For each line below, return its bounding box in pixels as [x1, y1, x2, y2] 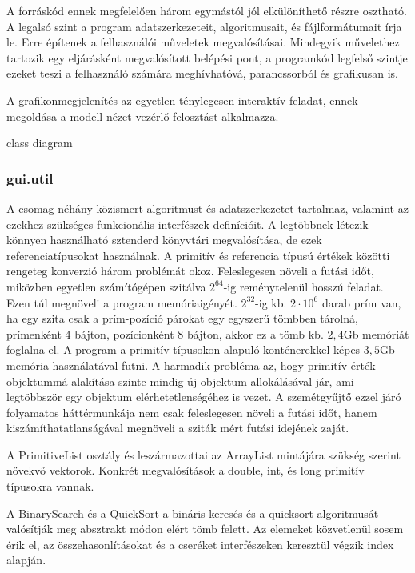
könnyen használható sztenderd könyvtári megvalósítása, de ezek [6, 231, 322, 248]
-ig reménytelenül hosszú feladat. [223, 278, 384, 295]
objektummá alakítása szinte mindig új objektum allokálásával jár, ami [6, 372, 354, 389]
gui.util [6, 168, 54, 188]
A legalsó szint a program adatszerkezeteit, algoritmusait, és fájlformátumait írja [6, 18, 402, 34]
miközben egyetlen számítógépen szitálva [6, 278, 206, 295]
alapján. [6, 551, 46, 568]
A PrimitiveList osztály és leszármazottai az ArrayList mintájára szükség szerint [6, 446, 401, 463]
